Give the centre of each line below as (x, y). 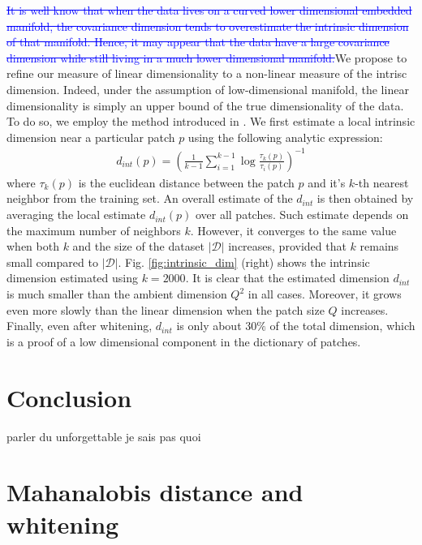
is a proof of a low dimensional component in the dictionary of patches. (184, 341)
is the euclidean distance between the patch (186, 182)
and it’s (327, 182)
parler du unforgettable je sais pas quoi (104, 436)
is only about (209, 326)
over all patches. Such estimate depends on (302, 215)
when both (33, 246)
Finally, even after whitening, (80, 326)
